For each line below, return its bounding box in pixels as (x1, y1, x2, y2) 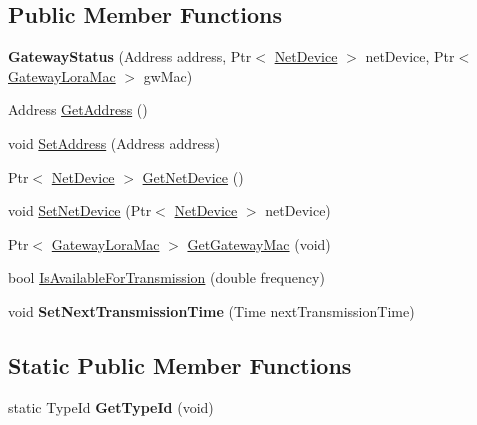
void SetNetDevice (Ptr (8, 200, 152, 221)
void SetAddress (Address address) (8, 132, 221, 153)
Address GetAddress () (8, 99, 148, 120)
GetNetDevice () (142, 166, 244, 187)
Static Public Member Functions (8, 349, 352, 380)
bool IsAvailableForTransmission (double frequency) (8, 267, 325, 288)
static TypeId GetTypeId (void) (8, 396, 214, 417)
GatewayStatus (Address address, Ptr (8, 46, 252, 67)
